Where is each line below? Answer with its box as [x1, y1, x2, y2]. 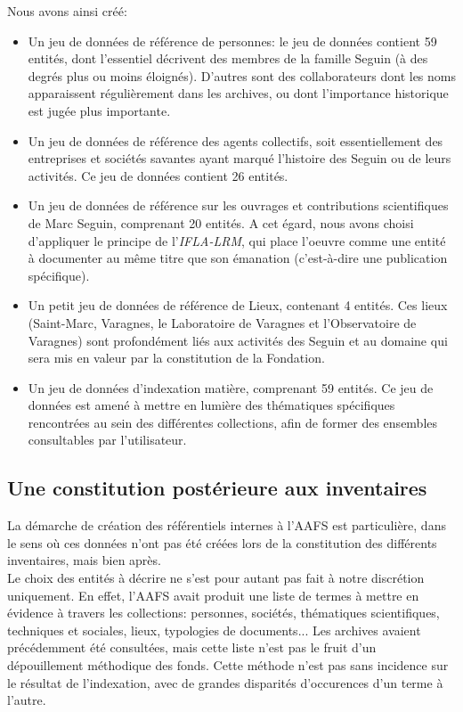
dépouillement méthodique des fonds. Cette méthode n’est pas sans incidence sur [7, 656, 449, 675]
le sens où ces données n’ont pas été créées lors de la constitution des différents [7, 533, 437, 552]
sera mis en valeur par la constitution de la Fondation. [28, 348, 325, 367]
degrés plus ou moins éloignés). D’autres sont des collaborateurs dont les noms [28, 66, 456, 85]
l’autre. [7, 691, 46, 709]
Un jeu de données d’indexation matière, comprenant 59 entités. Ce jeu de [28, 378, 434, 397]
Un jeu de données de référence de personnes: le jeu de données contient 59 [28, 31, 437, 50]
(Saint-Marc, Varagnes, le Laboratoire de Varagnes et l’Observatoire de [28, 313, 417, 331]
